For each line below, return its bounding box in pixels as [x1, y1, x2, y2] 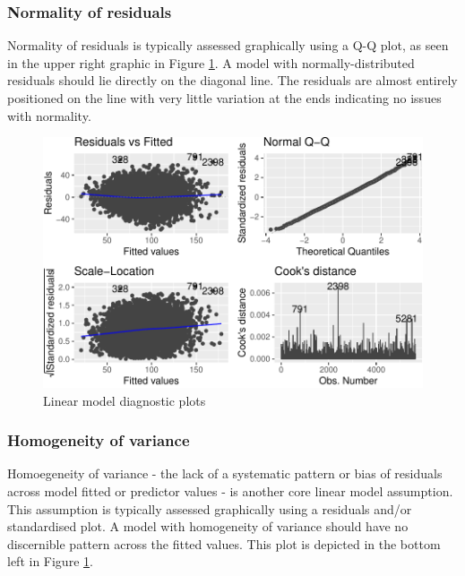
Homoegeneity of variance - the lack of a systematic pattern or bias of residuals [7, 464, 443, 483]
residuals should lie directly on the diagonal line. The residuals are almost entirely [7, 71, 458, 90]
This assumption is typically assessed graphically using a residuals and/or [7, 499, 412, 518]
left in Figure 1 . [7, 552, 93, 571]
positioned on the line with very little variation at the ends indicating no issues [7, 89, 442, 107]
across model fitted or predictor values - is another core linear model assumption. [7, 481, 453, 500]
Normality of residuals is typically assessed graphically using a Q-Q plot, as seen [7, 36, 449, 55]
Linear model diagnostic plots [43, 391, 206, 409]
